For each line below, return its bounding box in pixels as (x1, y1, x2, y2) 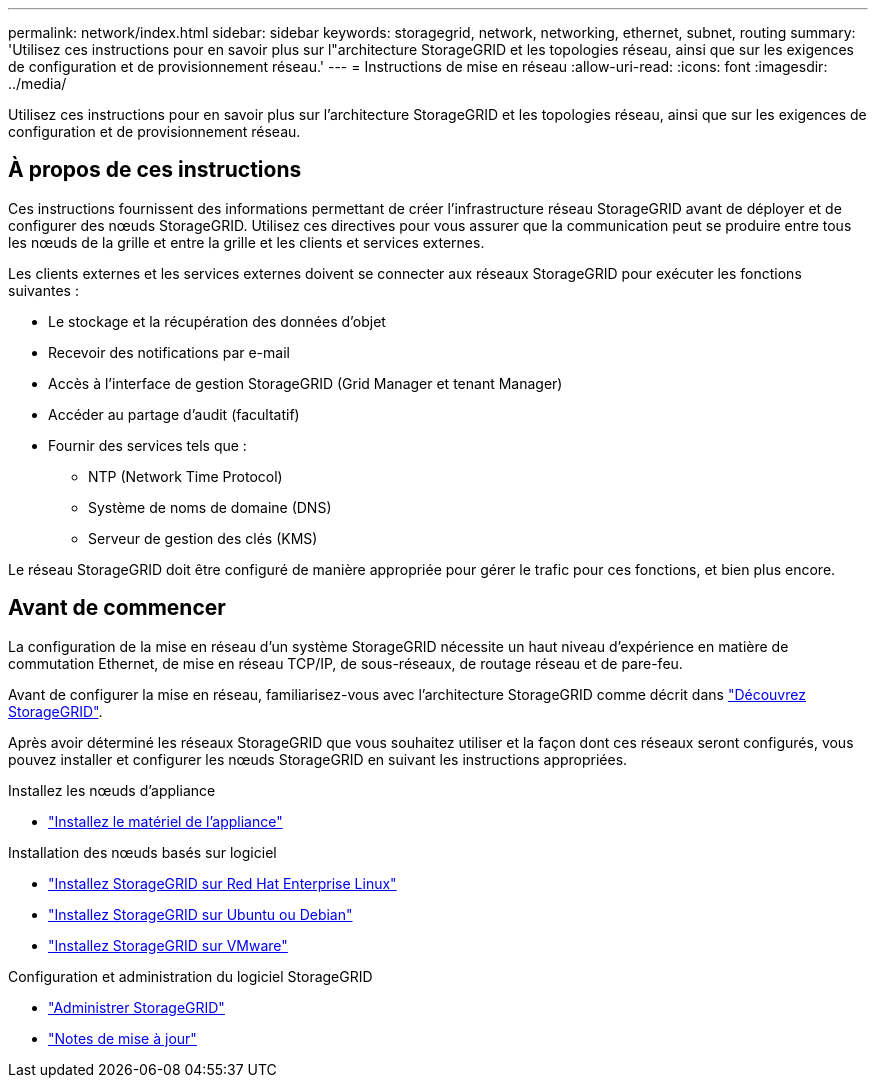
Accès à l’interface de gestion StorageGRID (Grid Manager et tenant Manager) (48, 374, 563, 392)
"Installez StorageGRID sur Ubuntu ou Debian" (48, 905, 353, 923)
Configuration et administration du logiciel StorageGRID (8, 967, 373, 985)
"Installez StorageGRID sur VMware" (48, 936, 288, 954)
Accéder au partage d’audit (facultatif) (48, 405, 300, 423)
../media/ (8, 75, 67, 92)
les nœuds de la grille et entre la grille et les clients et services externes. (8, 233, 485, 251)
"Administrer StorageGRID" (48, 998, 225, 1016)
